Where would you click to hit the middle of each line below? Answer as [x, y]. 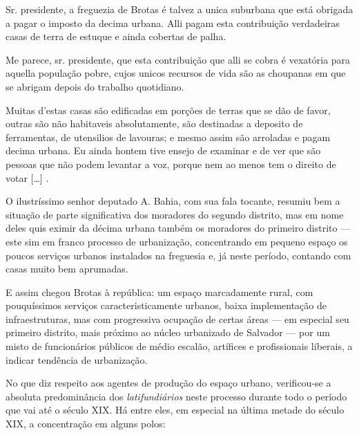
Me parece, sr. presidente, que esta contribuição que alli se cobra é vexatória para [178, 59]
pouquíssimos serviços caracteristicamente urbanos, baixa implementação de [166, 305]
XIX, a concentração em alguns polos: [86, 424]
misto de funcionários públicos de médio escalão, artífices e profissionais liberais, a [179, 346]
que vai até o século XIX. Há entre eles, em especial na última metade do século [175, 410]
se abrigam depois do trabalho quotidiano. [95, 86]
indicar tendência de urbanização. [77, 359]
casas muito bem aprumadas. [67, 269]
